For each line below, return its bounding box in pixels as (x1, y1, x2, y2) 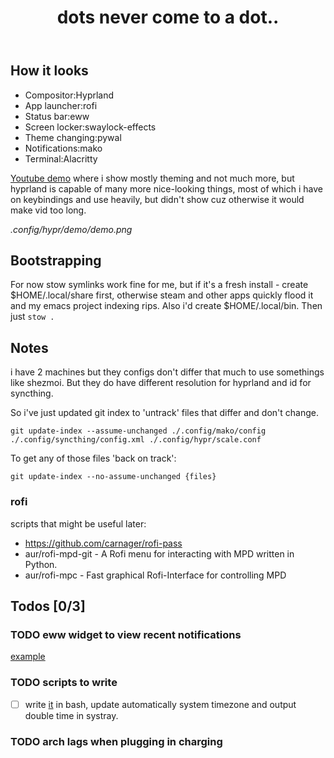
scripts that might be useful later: (10, 517, 147, 530)
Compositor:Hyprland (24, 89, 115, 101)
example (10, 651, 46, 663)
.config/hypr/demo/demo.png (10, 223, 133, 235)
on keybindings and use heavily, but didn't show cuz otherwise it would (10, 193, 305, 205)
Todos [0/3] (10, 597, 86, 615)
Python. (24, 558, 58, 570)
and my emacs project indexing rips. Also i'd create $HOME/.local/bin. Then (10, 300, 323, 312)
